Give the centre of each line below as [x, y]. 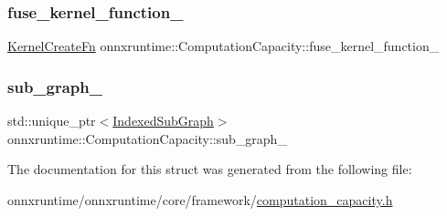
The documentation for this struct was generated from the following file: [210, 169]
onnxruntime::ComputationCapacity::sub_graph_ [147, 138]
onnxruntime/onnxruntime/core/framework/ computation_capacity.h [200, 199]
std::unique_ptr [52, 121]
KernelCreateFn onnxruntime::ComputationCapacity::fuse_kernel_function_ [223, 46]
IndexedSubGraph [163, 121]
